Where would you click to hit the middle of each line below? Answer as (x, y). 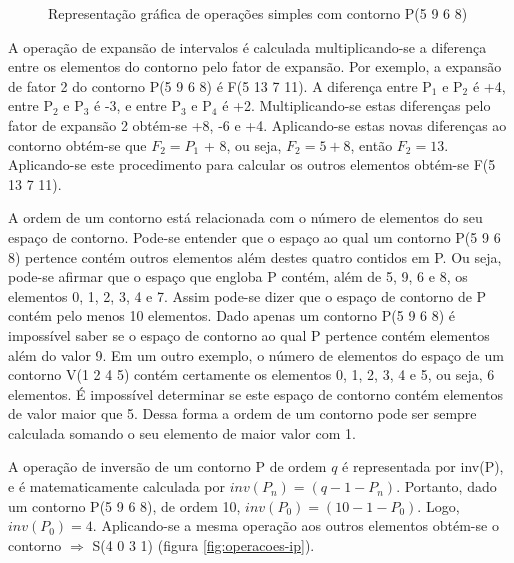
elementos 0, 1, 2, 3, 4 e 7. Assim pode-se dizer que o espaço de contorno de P (247, 295)
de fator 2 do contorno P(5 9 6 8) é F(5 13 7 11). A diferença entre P (220, 85)
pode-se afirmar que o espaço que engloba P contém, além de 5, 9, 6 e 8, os (238, 276)
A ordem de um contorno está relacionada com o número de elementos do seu (245, 217)
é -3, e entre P (138, 105)
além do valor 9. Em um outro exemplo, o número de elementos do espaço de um (256, 354)
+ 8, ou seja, (242, 144)
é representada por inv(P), (423, 466)
